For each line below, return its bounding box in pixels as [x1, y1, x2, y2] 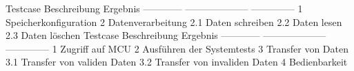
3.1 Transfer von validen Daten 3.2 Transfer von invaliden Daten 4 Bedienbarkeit [6, 55, 348, 69]
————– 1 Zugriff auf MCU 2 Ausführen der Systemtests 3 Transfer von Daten [6, 41, 348, 55]
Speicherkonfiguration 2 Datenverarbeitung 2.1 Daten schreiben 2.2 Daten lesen [6, 14, 342, 29]
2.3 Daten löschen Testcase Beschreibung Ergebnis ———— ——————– [6, 28, 326, 42]
